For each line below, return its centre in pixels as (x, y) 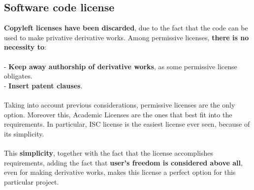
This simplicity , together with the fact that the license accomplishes (109, 152)
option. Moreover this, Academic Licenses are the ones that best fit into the (118, 114)
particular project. (32, 181)
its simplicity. (24, 133)
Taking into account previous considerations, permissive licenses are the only (120, 104)
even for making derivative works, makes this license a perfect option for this (120, 172)
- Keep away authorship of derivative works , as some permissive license (121, 66)
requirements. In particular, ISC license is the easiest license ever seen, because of (127, 124)
